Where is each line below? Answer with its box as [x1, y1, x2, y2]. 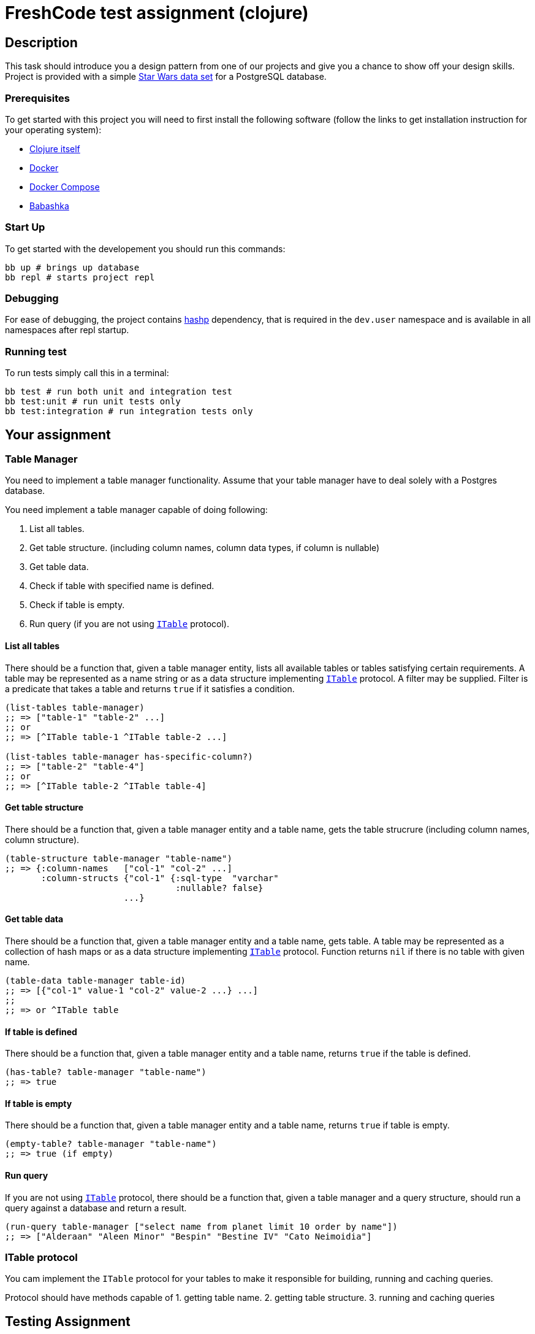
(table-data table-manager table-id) [5, 976, 186, 986]
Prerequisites [5, 91, 70, 104]
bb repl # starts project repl [5, 272, 155, 282]
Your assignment [5, 426, 111, 442]
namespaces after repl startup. [5, 325, 129, 336]
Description [5, 34, 78, 50]
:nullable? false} [175, 882, 264, 893]
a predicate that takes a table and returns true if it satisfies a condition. [5, 683, 295, 694]
